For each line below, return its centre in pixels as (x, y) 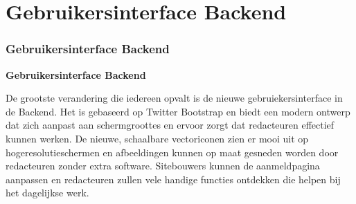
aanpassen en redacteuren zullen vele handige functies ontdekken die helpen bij (173, 179)
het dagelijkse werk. (47, 193)
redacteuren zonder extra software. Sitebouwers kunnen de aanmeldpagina (163, 166)
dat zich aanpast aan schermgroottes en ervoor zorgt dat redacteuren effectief (170, 125)
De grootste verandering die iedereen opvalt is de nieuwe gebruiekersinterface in (174, 98)
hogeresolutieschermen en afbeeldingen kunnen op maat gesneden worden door (172, 152)
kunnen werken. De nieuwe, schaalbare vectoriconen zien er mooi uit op (157, 138)
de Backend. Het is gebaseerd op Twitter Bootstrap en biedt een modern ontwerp (178, 111)
